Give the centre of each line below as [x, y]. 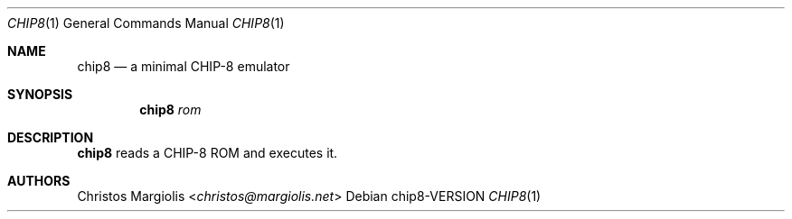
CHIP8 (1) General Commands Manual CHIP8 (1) [146, 23]
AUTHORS [39, 181]
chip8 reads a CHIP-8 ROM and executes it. [207, 153]
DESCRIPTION [51, 137]
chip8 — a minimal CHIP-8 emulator [184, 66]
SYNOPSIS [40, 94]
